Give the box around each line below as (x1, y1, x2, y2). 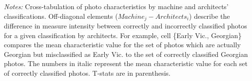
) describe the (189, 11, 230, 21)
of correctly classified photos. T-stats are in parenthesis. (4, 68, 171, 78)
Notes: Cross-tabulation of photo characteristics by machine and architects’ (4, 1, 229, 11)
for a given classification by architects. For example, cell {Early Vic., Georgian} (4, 30, 242, 40)
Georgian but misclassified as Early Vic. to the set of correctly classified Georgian (4, 49, 248, 59)
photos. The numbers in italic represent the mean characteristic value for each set (4, 58, 248, 68)
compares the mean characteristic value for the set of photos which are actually (4, 40, 241, 50)
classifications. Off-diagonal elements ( (4, 11, 118, 21)
